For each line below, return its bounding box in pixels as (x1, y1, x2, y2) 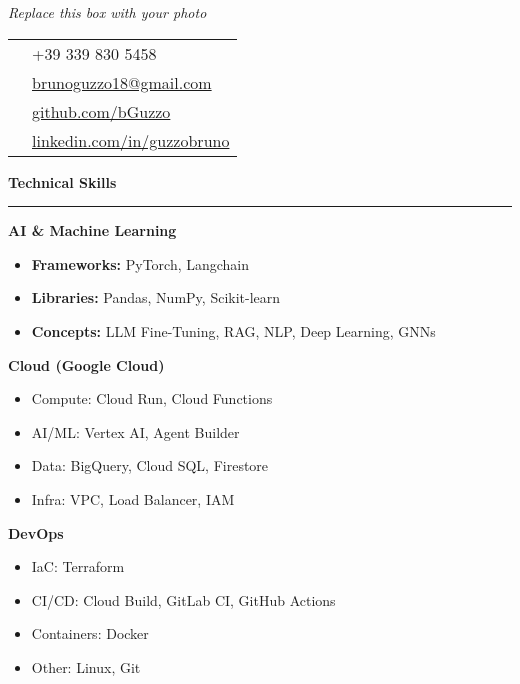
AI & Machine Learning (8, 220, 177, 241)
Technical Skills (8, 171, 117, 192)
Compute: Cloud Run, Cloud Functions (31, 388, 273, 409)
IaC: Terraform (31, 556, 125, 577)
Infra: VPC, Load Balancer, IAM (31, 488, 235, 509)
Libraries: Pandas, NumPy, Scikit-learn (31, 287, 281, 308)
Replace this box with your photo (8, 2, 207, 22)
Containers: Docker (31, 623, 149, 644)
